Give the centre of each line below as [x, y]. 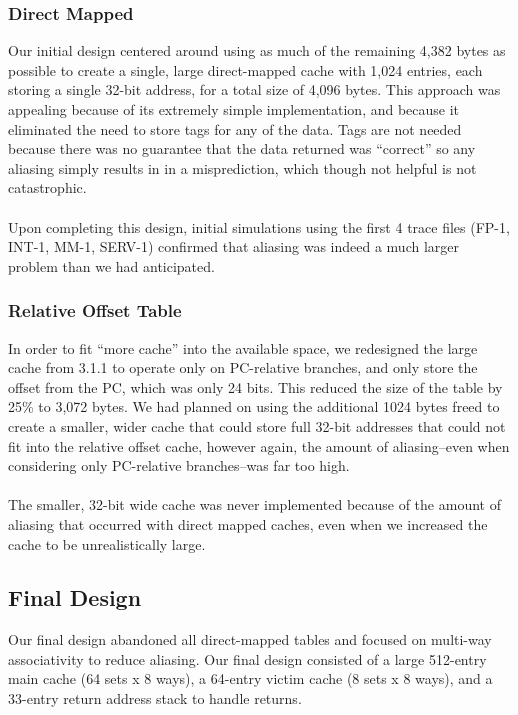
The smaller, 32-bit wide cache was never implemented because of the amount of [254, 504]
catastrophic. [47, 187]
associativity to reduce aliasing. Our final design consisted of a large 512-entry [247, 658]
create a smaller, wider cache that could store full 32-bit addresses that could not [257, 425]
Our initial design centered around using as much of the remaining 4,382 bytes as [257, 50]
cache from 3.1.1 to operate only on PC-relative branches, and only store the [243, 367]
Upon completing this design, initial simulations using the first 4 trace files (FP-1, [259, 226]
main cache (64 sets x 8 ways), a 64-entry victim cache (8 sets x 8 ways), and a [250, 678]
